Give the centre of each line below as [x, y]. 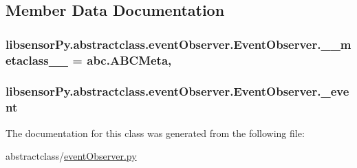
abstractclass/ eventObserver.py [71, 156]
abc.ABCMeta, [129, 60]
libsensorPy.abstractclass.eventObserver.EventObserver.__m [178, 44]
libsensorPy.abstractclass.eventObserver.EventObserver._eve [177, 91]
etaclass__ [37, 60]
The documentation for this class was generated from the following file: [155, 133]
